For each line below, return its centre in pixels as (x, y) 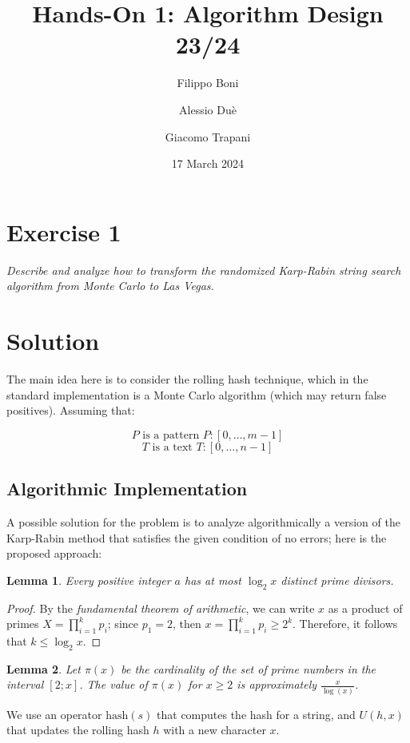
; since (123, 624)
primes (23, 624)
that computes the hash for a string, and (256, 714)
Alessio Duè (208, 109)
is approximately (277, 684)
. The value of (113, 684)
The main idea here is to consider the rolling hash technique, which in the (187, 378)
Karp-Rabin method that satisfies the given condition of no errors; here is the (197, 537)
